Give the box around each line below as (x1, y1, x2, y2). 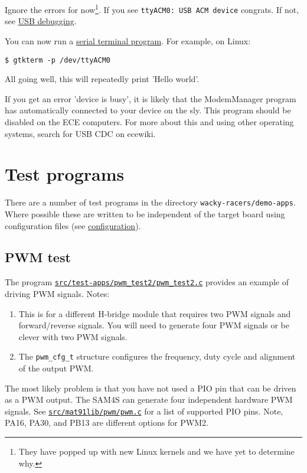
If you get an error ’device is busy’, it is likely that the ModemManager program (5, 92, 296, 105)
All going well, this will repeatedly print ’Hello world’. (5, 73, 200, 85)
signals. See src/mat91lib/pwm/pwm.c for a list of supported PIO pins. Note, (5, 405, 283, 417)
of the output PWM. (18, 361, 94, 374)
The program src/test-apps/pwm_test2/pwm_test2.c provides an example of (5, 276, 289, 288)
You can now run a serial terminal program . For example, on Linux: (5, 34, 251, 47)
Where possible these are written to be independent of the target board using (5, 207, 285, 220)
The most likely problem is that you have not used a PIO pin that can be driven (5, 381, 296, 394)
